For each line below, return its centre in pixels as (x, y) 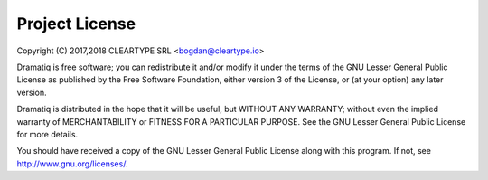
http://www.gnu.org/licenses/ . (72, 164)
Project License (76, 24)
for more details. (47, 134)
